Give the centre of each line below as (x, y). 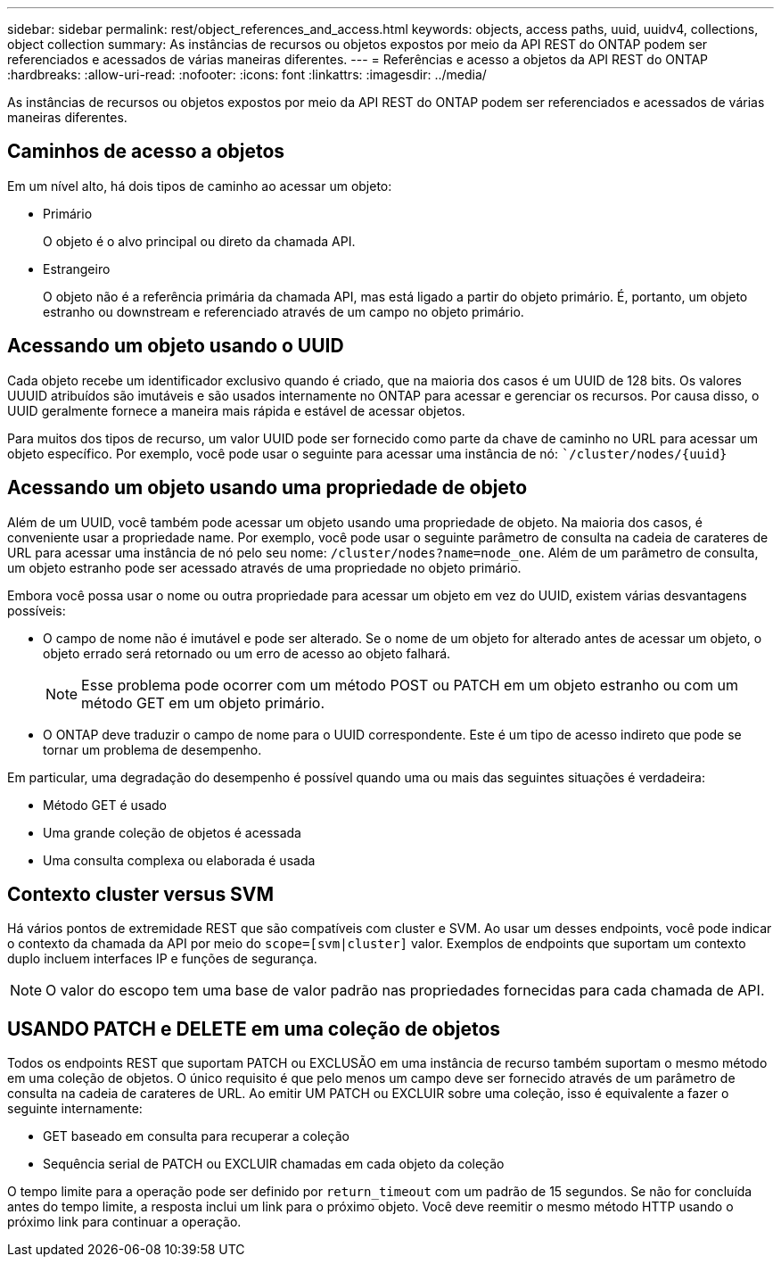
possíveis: (37, 610)
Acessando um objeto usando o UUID (176, 346)
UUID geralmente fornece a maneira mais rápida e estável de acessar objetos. (236, 410)
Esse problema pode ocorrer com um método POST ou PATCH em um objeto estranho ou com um (410, 685)
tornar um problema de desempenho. (152, 749)
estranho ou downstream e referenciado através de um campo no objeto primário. (284, 311)
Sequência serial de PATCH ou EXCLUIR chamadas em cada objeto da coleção (274, 1164)
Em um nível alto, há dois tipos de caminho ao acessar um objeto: (200, 186)
